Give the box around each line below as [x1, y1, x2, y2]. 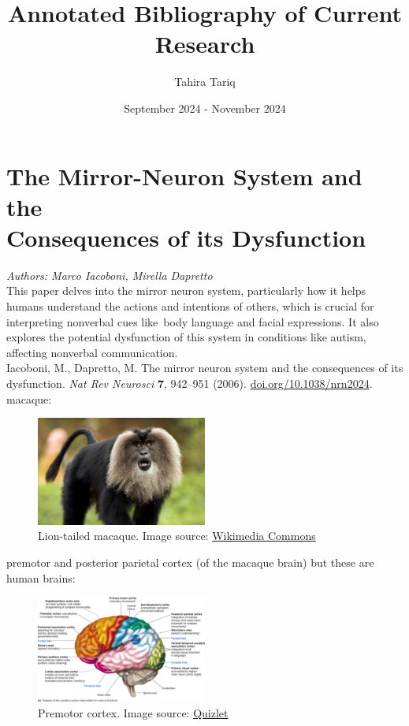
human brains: [6, 569, 76, 586]
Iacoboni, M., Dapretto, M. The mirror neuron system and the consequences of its [6, 359, 403, 376]
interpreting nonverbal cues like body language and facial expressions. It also [6, 313, 379, 329]
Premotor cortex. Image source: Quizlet [38, 705, 229, 721]
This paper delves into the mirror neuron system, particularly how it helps [6, 282, 366, 299]
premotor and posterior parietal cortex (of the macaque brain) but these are [6, 553, 374, 570]
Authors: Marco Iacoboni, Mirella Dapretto [6, 266, 213, 283]
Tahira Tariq [174, 73, 236, 90]
